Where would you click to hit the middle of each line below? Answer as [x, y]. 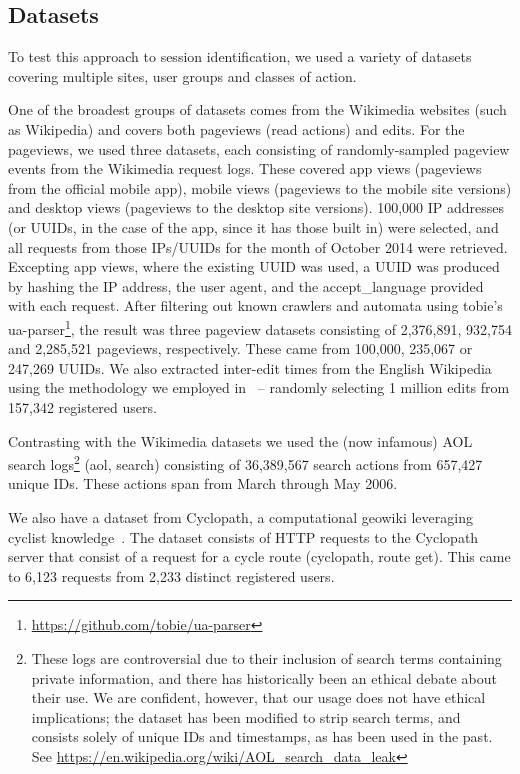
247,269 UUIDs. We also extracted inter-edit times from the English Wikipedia [250, 367]
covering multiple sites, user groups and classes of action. [182, 75]
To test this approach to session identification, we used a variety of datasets [240, 56]
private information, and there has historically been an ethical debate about [264, 677]
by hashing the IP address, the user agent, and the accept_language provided [246, 285]
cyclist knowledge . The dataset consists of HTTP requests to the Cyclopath [243, 536]
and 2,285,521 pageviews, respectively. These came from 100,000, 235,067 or [240, 348]
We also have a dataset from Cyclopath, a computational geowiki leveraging [240, 516]
